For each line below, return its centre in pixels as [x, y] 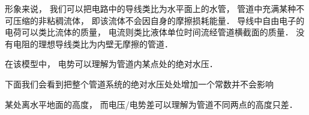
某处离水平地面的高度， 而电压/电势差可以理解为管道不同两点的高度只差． [151, 104]
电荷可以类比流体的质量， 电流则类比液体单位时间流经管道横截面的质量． [149, 32]
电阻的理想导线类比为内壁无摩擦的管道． [93, 43]
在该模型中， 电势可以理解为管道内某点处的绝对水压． [111, 64]
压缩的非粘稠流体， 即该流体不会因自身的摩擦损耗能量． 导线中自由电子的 [159, 20]
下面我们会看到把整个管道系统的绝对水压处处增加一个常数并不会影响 [139, 84]
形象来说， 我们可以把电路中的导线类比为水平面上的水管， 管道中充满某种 [151, 8]
